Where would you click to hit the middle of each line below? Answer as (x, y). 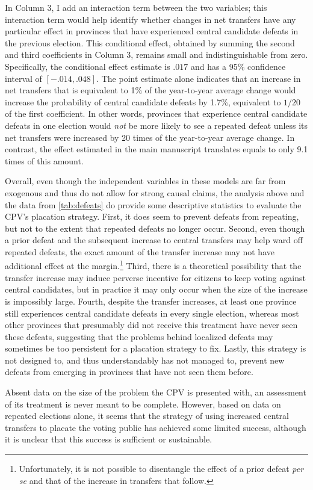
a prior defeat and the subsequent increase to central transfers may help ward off (154, 240)
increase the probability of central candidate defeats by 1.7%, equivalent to (143, 101)
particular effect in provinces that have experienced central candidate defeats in (152, 31)
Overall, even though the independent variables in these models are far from (145, 181)
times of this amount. (44, 160)
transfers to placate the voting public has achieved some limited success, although (156, 427)
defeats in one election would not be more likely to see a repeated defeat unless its (156, 125)
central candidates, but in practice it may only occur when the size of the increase (156, 289)
